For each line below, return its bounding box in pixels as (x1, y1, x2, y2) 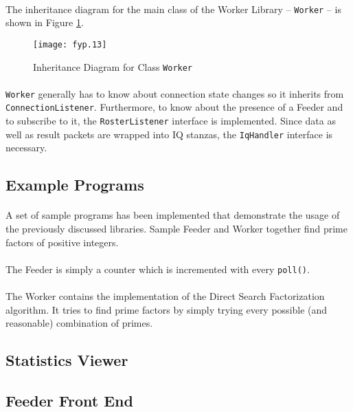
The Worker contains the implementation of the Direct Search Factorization (5, 288, 325, 303)
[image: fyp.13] (33, 39, 107, 50)
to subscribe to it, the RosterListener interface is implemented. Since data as (5, 113, 336, 128)
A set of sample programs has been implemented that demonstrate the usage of (5, 208, 340, 222)
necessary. (5, 140, 47, 155)
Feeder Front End (5, 389, 133, 411)
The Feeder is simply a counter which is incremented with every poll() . (5, 261, 310, 276)
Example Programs (5, 174, 144, 195)
